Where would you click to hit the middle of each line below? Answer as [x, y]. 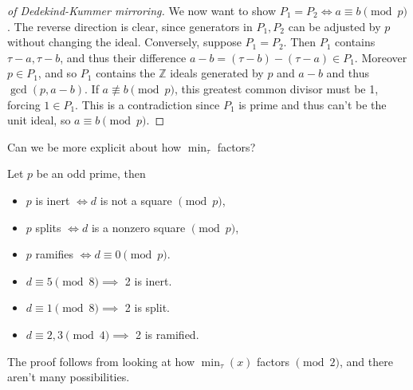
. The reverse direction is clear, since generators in [130, 26]
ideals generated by [217, 73]
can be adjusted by [334, 26]
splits [48, 227]
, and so [57, 73]
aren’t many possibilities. [69, 377]
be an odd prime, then [91, 173]
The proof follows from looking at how [101, 361]
